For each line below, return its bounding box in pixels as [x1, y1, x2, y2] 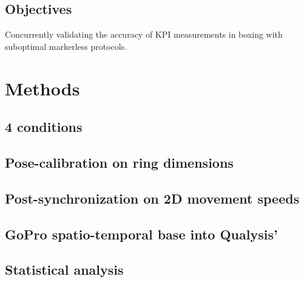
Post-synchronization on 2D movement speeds [5, 188, 300, 207]
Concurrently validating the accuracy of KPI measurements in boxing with [5, 28, 283, 41]
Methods [5, 75, 80, 100]
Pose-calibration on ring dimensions [5, 153, 234, 171]
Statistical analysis [5, 260, 124, 279]
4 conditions [5, 117, 83, 136]
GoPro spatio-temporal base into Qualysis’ [5, 224, 278, 243]
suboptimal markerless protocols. [5, 40, 127, 52]
